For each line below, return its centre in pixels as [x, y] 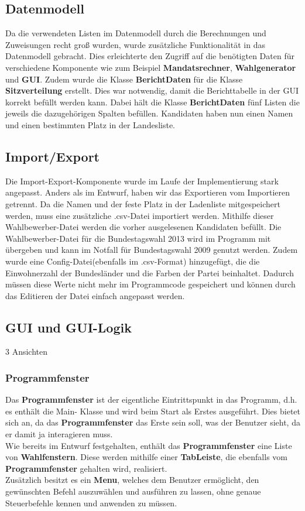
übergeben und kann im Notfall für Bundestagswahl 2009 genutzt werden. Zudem [152, 250]
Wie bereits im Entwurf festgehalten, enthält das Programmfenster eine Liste [149, 445]
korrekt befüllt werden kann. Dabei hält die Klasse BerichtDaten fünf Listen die [152, 102]
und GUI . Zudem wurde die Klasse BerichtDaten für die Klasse [124, 79]
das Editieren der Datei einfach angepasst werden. [95, 295]
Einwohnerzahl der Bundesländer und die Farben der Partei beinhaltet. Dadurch [150, 272]
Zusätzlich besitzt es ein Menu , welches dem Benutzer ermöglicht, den [132, 480]
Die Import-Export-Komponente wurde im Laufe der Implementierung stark [142, 181]
